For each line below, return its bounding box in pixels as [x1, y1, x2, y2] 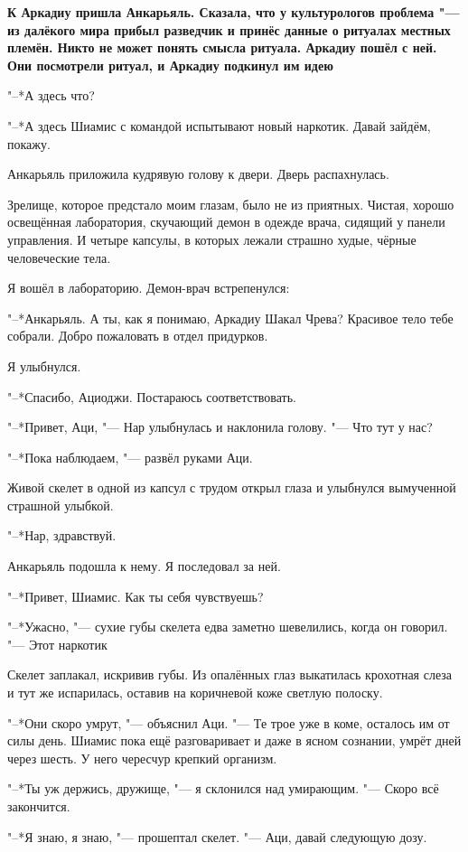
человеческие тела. [7, 248, 111, 267]
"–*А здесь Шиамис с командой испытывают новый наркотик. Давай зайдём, [7, 116, 431, 135]
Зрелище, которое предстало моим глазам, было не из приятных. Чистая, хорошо [7, 194, 454, 213]
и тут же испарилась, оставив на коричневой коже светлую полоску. [7, 683, 383, 702]
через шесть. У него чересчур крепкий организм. [7, 748, 277, 767]
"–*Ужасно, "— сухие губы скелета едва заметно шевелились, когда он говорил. [7, 617, 448, 636]
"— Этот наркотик [7, 634, 108, 653]
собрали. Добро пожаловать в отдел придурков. [7, 326, 268, 345]
